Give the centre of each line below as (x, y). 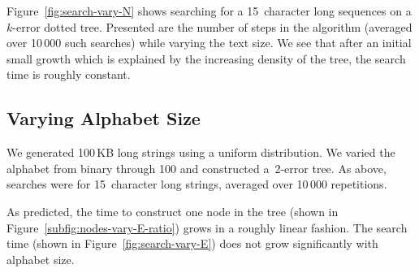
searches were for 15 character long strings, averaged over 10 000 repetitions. (197, 184)
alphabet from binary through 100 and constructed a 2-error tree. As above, (197, 168)
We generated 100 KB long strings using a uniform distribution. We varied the (201, 152)
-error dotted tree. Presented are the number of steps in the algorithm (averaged (212, 26)
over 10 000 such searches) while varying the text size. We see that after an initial (209, 43)
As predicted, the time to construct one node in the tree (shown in (173, 211)
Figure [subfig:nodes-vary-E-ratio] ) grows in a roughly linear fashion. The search (207, 227)
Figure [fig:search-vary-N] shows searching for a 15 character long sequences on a (209, 11)
